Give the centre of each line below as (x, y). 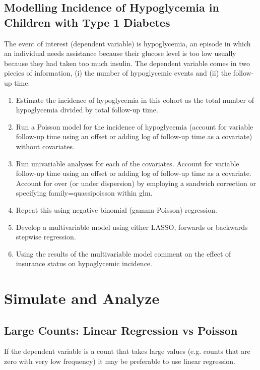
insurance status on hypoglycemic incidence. (84, 263)
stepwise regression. (46, 237)
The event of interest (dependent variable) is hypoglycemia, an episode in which (127, 43)
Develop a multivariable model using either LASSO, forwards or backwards (132, 227)
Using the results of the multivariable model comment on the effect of (123, 253)
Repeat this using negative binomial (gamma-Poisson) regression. (116, 209)
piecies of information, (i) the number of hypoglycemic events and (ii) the (118, 73)
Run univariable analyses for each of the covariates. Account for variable (127, 163)
